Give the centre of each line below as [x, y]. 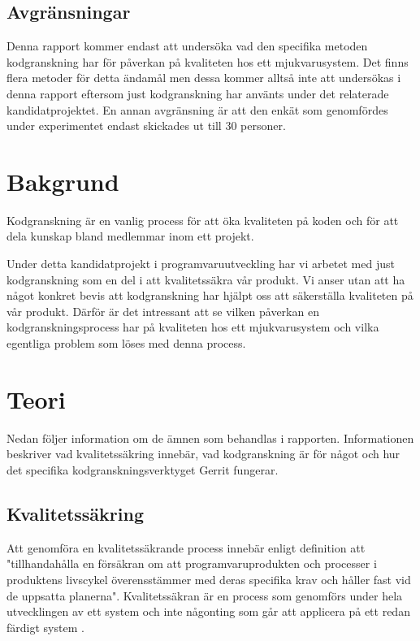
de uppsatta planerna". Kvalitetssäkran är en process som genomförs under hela [205, 595]
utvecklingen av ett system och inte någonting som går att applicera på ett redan [208, 611]
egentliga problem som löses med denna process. [126, 343]
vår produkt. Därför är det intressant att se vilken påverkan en [163, 311]
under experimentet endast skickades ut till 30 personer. [146, 126]
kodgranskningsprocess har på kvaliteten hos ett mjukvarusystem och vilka [193, 327]
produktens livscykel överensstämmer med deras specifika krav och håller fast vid [209, 579]
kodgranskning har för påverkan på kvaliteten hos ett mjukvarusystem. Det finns [208, 61]
